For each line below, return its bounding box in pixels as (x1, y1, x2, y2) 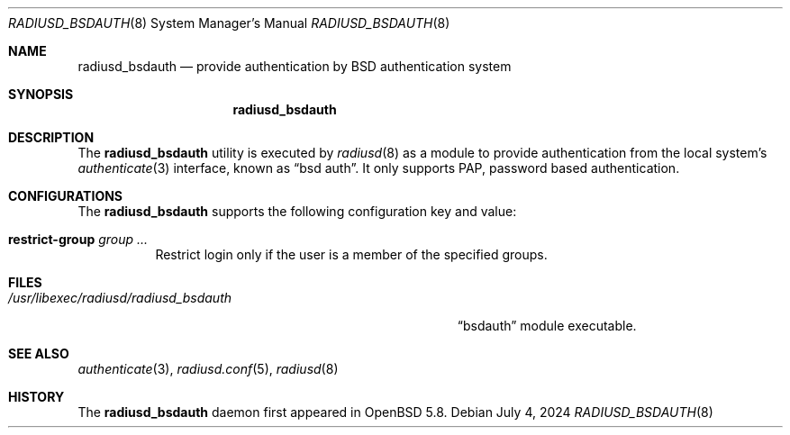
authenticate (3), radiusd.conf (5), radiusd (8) (77, 361, 339, 376)
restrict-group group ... (8, 231, 149, 247)
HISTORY (8, 389, 65, 404)
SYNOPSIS (8, 86, 74, 102)
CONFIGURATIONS (8, 188, 123, 204)
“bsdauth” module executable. (457, 318, 637, 333)
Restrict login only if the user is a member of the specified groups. (155, 247, 548, 262)
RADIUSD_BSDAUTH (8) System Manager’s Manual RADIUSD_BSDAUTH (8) (8, 15, 450, 31)
